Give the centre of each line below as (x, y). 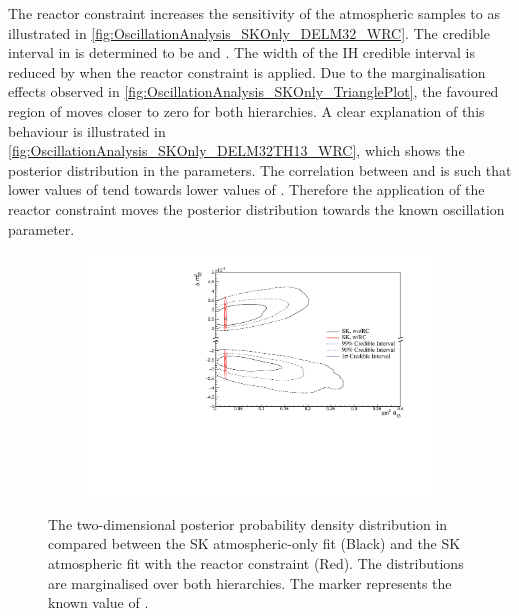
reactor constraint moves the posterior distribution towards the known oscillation (256, 208)
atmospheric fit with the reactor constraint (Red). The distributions (256, 563)
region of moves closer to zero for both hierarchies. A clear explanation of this (246, 110)
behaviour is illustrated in (87, 130)
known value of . (98, 602)
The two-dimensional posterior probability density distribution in (248, 523)
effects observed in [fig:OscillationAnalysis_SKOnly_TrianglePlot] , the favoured (253, 91)
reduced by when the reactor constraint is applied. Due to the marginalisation (247, 71)
